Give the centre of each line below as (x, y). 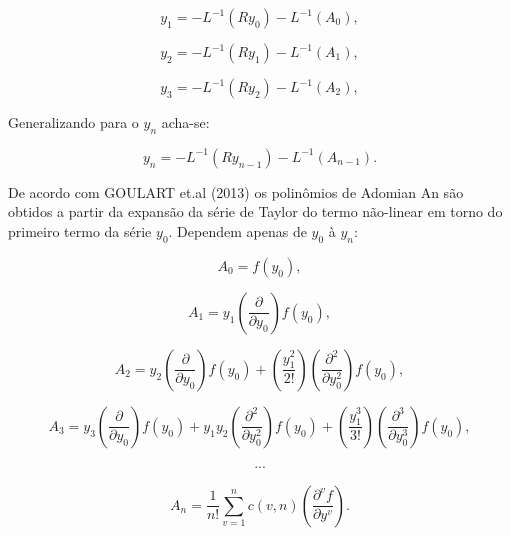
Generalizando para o (73, 122)
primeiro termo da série (80, 230)
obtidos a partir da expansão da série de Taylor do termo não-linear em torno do (255, 211)
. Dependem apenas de (237, 230)
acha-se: (185, 122)
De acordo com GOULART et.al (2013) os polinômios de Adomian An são (236, 191)
